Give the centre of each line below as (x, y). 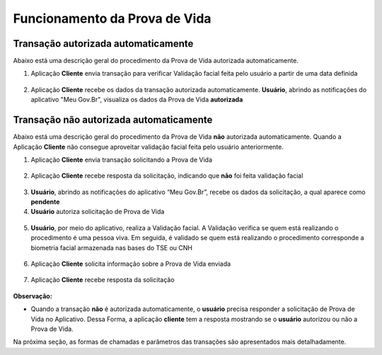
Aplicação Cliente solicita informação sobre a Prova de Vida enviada (131, 264)
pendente (45, 202)
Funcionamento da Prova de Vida (112, 18)
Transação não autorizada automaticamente (113, 120)
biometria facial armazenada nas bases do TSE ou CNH (112, 247)
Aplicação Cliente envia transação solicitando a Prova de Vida (121, 159)
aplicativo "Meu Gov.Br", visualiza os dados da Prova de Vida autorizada (137, 100)
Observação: (33, 296)
